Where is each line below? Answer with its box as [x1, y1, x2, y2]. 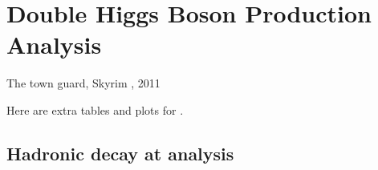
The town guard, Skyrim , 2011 [6, 75, 161, 91]
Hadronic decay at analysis [6, 140, 234, 165]
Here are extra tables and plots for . [6, 101, 184, 118]
